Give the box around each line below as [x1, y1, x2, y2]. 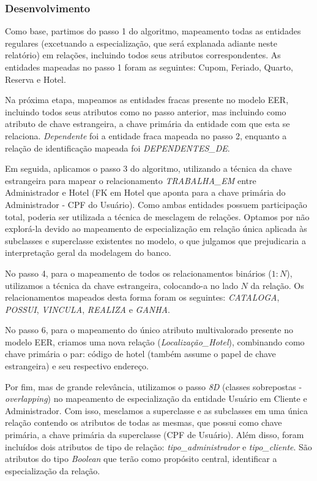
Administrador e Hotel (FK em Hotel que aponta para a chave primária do [5, 186, 286, 199]
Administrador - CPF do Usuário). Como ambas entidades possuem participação [5, 198, 307, 210]
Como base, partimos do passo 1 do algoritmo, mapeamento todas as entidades [5, 25, 301, 37]
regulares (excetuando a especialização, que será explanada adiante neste [5, 36, 277, 49]
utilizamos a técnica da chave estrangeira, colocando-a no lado [5, 279, 238, 291]
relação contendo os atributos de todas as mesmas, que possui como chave [5, 416, 282, 429]
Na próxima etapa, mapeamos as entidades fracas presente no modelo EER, [5, 93, 289, 106]
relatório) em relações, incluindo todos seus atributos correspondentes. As [5, 48, 281, 61]
